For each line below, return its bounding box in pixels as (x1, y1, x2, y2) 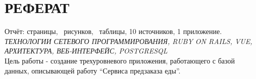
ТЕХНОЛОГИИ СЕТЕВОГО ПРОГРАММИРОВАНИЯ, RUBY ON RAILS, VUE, (5, 35, 252, 46)
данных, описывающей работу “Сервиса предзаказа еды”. (5, 65, 181, 75)
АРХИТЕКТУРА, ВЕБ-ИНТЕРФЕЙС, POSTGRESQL (5, 45, 168, 56)
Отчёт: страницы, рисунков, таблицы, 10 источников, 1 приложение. (5, 26, 222, 36)
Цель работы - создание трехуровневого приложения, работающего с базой (5, 55, 235, 65)
